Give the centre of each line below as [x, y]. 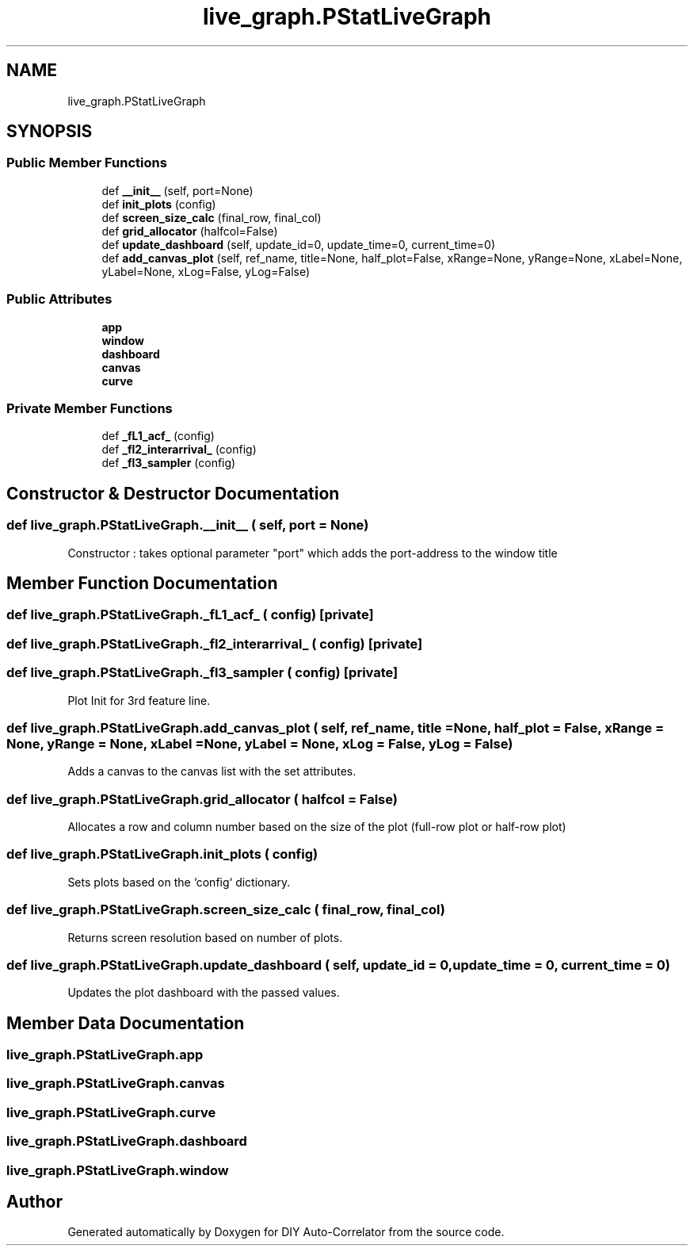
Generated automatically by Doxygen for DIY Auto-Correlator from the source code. [286, 1232]
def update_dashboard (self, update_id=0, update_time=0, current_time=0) [299, 244]
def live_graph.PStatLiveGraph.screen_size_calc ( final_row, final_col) [226, 910]
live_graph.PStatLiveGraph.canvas [116, 1084]
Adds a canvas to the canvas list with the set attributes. [212, 771]
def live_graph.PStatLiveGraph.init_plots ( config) [162, 854]
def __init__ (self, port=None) [177, 190]
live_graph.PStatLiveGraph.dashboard [127, 1141]
